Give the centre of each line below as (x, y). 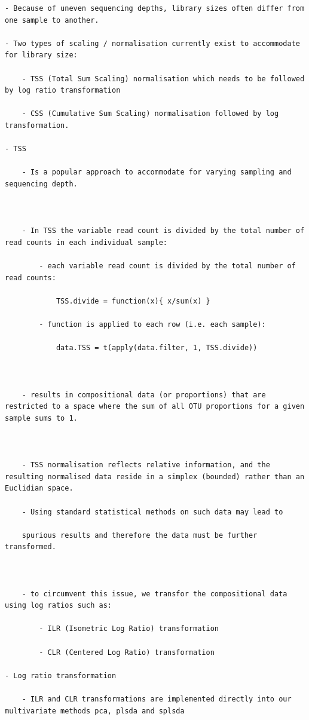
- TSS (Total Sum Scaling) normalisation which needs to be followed (163, 79)
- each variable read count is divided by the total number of (167, 266)
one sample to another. (52, 20)
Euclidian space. (39, 488)
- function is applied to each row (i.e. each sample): (152, 325)
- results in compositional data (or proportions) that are (144, 395)
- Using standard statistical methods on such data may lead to (152, 512)
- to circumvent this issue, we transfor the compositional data (154, 594)
